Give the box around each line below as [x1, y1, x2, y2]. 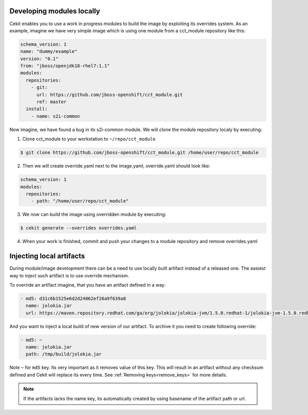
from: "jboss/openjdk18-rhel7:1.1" [20, 63, 110, 69]
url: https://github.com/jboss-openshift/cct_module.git [36, 91, 183, 98]
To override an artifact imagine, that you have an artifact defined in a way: [9, 281, 166, 288]
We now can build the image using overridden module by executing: [22, 211, 166, 218]
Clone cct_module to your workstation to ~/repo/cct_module [22, 136, 156, 142]
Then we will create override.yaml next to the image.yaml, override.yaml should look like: [22, 163, 210, 169]
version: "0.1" [20, 55, 59, 62]
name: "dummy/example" [20, 49, 78, 54]
